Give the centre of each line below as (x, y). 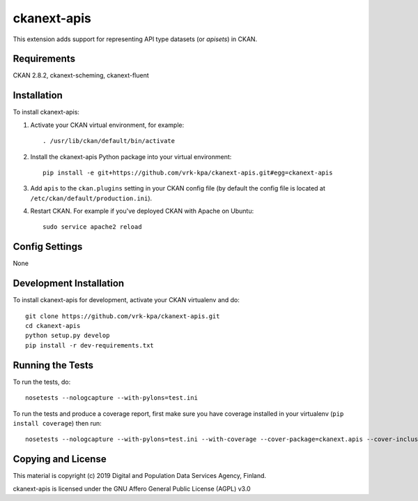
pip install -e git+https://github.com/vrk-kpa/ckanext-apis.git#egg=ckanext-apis (188, 172)
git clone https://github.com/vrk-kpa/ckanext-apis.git (123, 316)
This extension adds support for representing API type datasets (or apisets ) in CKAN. (135, 39)
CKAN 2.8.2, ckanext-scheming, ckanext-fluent (81, 75)
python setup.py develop (68, 336)
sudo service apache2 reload (92, 227)
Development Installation (69, 284)
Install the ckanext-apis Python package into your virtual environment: (131, 156)
